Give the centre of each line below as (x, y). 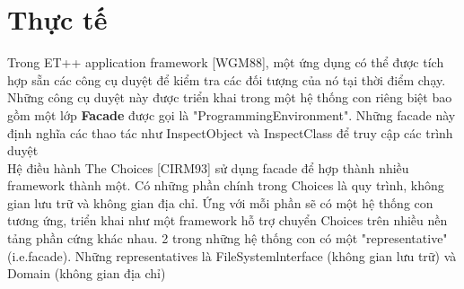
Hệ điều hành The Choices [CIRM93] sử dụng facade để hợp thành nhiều (208, 167)
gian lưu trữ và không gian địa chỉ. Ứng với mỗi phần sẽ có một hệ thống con (220, 202)
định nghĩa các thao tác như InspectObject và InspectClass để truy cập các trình (230, 132)
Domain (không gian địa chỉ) (87, 273)
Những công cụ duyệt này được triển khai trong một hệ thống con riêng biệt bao (230, 97)
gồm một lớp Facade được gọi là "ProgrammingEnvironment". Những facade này (232, 114)
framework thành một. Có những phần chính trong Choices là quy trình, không (226, 185)
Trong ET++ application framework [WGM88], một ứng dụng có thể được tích (226, 62)
